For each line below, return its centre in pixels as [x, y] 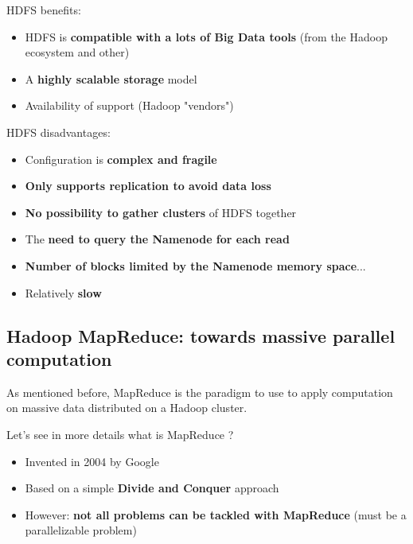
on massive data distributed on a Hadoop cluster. [127, 408]
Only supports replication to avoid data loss [148, 186]
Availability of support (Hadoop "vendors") [129, 105]
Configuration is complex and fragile [121, 159]
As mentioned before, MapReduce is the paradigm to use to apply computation [200, 392]
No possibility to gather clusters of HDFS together [161, 212]
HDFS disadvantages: [58, 132]
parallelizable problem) [81, 530]
